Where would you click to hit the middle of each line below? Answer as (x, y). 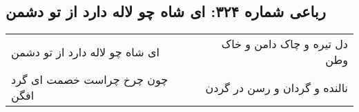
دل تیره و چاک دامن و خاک (284, 44)
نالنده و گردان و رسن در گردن (276, 87)
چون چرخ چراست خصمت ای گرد (90, 80)
